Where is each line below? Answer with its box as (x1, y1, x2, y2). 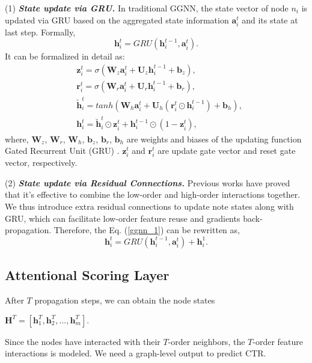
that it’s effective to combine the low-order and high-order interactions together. (5, 188, 301, 201)
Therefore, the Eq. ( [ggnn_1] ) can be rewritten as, (54, 224, 240, 236)
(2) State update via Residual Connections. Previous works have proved (5, 176, 290, 189)
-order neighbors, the (168, 335, 245, 347)
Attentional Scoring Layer (5, 266, 170, 284)
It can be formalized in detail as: (5, 50, 125, 63)
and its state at (242, 13, 298, 26)
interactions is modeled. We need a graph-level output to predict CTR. (5, 347, 266, 359)
